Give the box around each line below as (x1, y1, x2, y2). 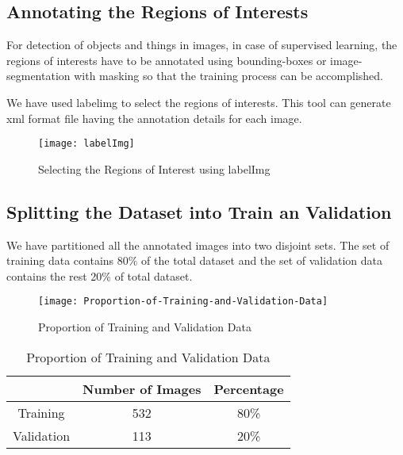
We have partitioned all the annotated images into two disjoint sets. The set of (6, 236, 390, 253)
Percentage (213, 379, 284, 398)
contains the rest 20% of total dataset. (6, 267, 193, 284)
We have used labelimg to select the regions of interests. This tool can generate (6, 94, 391, 110)
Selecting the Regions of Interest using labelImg (38, 160, 271, 177)
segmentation (6, 67, 71, 84)
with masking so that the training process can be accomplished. (74, 67, 383, 84)
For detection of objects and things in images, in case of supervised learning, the (6, 36, 397, 53)
